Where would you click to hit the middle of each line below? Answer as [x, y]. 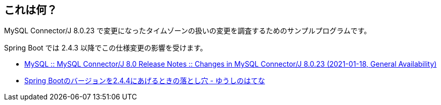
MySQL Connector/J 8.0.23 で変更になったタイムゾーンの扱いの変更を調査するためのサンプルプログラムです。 [188, 31]
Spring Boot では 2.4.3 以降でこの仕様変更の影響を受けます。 [106, 48]
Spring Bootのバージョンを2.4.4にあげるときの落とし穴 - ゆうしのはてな [145, 81]
